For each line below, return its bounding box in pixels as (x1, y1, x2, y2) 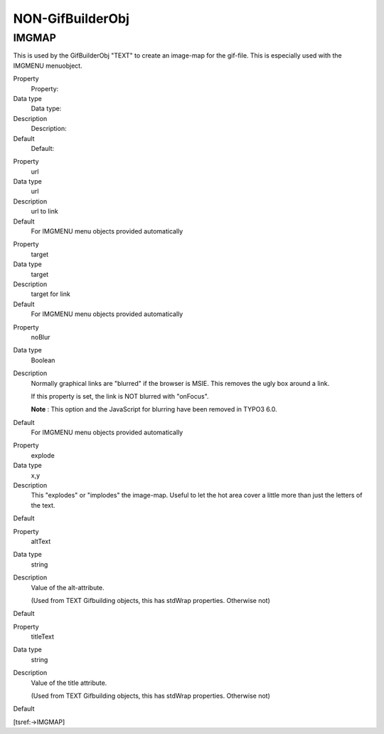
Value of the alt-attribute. (31, 583, 105, 592)
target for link (31, 290, 70, 298)
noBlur (31, 332, 50, 341)
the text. (31, 500, 55, 509)
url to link (31, 207, 58, 216)
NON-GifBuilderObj (13, 11, 129, 26)
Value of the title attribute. (31, 678, 107, 687)
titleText (31, 632, 55, 641)
